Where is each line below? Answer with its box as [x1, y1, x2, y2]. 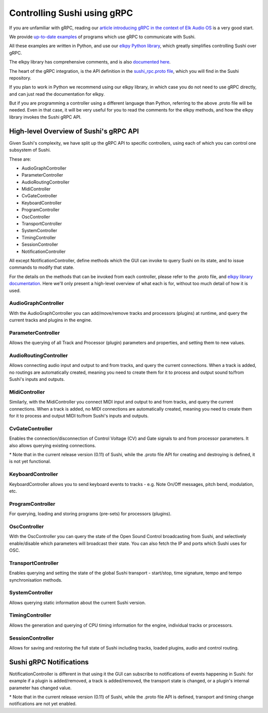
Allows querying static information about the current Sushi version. [9, 599, 146, 605]
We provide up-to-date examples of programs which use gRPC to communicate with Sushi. [9, 34, 196, 40]
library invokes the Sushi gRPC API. [9, 114, 82, 120]
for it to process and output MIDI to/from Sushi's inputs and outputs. [9, 413, 149, 419]
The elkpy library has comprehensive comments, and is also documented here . [9, 59, 171, 65]
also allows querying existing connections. [9, 442, 96, 448]
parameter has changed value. [9, 685, 72, 691]
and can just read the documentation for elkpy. [9, 91, 105, 97]
